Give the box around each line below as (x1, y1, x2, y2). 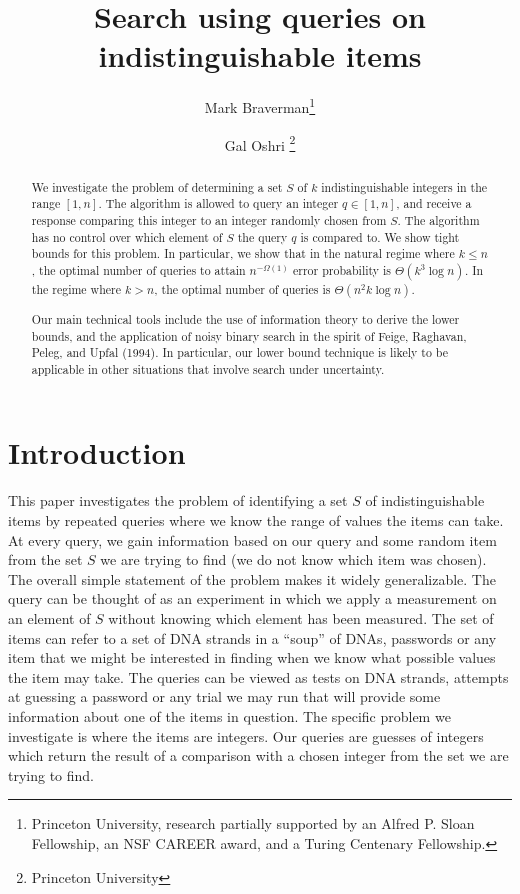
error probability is (293, 261, 392, 278)
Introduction (8, 432, 186, 473)
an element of (8, 607, 91, 628)
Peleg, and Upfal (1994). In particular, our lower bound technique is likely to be (31, 344, 449, 361)
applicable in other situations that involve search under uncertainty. (31, 360, 385, 377)
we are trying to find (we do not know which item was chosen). (100, 549, 487, 570)
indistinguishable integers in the (321, 178, 488, 195)
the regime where (31, 280, 122, 297)
